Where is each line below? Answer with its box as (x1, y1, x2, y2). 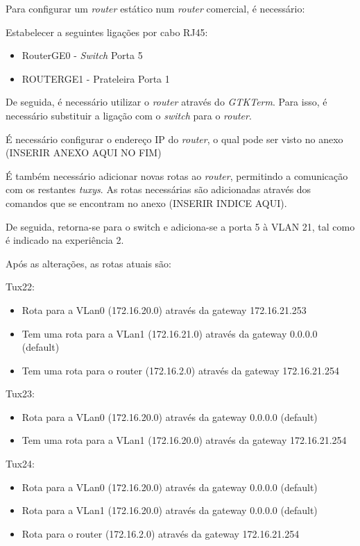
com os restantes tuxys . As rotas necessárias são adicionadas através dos (6, 182, 311, 197)
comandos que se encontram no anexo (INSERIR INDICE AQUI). (6, 195, 287, 210)
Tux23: (6, 386, 35, 401)
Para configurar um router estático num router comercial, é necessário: (6, 1, 305, 15)
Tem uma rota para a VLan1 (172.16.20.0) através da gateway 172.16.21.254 (22, 433, 347, 447)
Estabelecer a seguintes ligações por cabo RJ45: (6, 24, 208, 39)
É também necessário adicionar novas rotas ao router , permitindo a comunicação (6, 168, 348, 183)
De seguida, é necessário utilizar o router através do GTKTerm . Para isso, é (6, 94, 327, 109)
